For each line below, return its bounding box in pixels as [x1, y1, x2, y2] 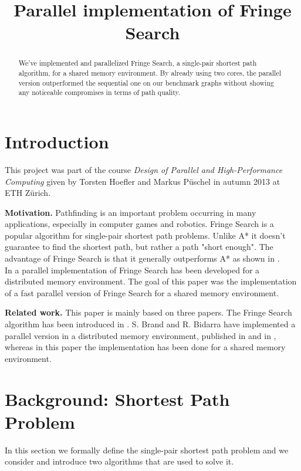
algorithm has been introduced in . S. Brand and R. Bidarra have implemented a [5, 318, 296, 330]
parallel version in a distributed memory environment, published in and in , [5, 329, 276, 341]
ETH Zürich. [5, 187, 51, 199]
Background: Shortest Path [5, 387, 230, 411]
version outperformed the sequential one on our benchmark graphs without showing [18, 77, 274, 87]
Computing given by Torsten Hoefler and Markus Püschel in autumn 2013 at [5, 175, 280, 187]
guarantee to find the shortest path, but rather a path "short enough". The [5, 240, 273, 253]
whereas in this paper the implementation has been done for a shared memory [5, 341, 286, 353]
